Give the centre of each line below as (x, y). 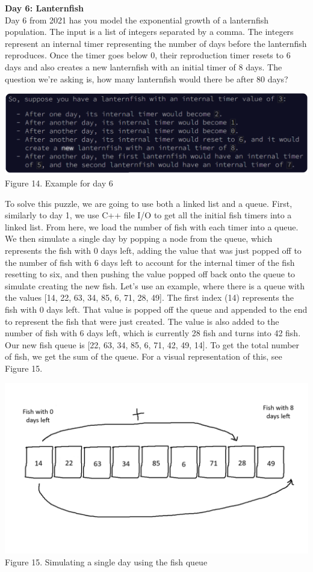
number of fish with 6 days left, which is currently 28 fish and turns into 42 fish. (153, 333)
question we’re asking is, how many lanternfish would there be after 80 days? (147, 78)
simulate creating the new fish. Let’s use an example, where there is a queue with (155, 285)
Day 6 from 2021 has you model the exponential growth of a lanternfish (137, 20)
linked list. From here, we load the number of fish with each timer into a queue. (152, 226)
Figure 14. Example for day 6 (59, 183)
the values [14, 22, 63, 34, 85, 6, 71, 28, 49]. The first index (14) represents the (149, 297)
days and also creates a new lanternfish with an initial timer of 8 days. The (144, 66)
